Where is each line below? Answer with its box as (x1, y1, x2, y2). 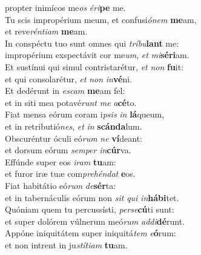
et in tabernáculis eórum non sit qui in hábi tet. (5, 191, 179, 204)
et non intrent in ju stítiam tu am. (5, 238, 128, 251)
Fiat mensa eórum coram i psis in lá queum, (5, 108, 165, 121)
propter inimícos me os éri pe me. (5, 1, 126, 13)
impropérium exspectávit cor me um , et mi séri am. (5, 48, 189, 61)
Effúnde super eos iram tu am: (5, 155, 116, 168)
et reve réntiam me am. (5, 25, 88, 38)
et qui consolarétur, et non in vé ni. (5, 72, 132, 85)
